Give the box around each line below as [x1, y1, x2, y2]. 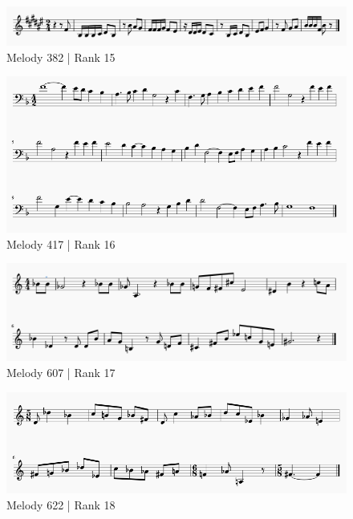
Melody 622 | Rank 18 [6, 497, 116, 513]
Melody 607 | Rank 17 [6, 363, 116, 380]
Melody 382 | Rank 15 [6, 48, 116, 65]
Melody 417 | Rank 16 [6, 235, 116, 252]
